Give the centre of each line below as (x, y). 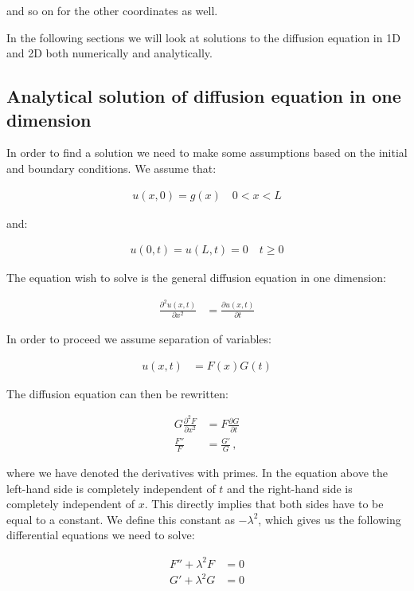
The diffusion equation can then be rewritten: (118, 393)
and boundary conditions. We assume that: (111, 168)
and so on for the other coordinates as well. (112, 10)
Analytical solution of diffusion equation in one (204, 96)
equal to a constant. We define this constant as (121, 519)
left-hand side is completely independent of (111, 488)
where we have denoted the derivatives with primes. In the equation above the (197, 473)
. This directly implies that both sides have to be (264, 504)
